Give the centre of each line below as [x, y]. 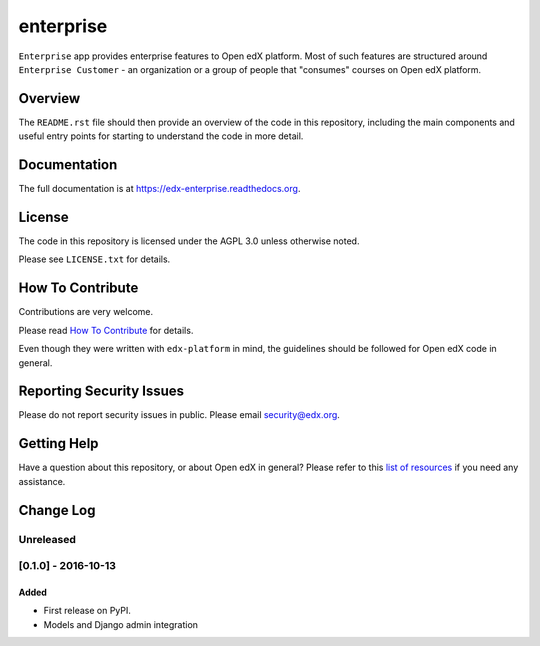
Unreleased [47, 539]
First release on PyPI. [87, 611]
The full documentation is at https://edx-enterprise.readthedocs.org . [159, 189]
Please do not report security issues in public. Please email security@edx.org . [179, 415]
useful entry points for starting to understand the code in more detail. [161, 136]
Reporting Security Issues [101, 391]
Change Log [57, 510]
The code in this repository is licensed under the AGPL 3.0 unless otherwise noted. [189, 241]
